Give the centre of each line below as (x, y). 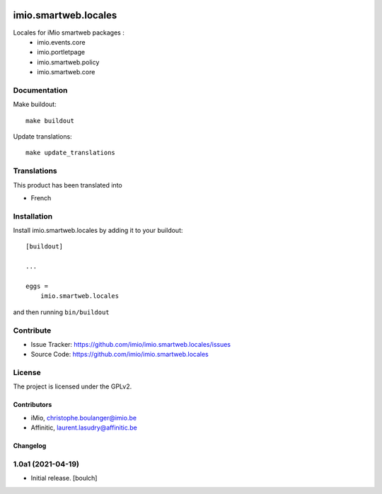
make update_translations (71, 153)
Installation (33, 216)
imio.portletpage (61, 52)
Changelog (30, 446)
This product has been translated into (68, 185)
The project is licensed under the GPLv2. (73, 386)
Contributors (33, 405)
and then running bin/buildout (61, 312)
